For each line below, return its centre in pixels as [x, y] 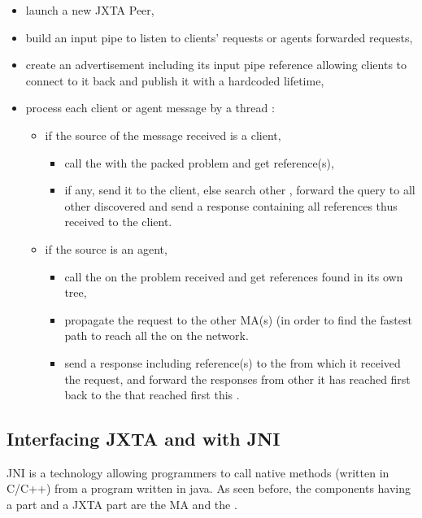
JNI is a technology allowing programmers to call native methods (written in [198, 472]
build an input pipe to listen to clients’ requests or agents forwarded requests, [219, 37]
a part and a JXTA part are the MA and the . [122, 505]
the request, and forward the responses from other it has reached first [237, 379]
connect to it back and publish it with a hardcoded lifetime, [175, 80]
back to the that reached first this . [152, 395]
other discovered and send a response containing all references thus [231, 205]
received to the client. [118, 222]
